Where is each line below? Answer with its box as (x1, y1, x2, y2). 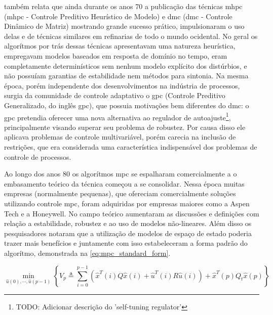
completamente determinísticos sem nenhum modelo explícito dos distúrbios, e (4, 60, 247, 71)
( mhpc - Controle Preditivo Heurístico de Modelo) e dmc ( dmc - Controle (4, 11, 232, 21)
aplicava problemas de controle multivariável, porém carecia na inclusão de (4, 131, 236, 142)
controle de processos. (4, 151, 71, 162)
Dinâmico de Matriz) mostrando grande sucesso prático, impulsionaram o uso (4, 21, 245, 31)
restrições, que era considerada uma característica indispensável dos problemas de (4, 141, 257, 152)
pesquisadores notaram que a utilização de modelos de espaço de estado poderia (4, 228, 252, 238)
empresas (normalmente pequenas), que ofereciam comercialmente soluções (4, 188, 236, 199)
